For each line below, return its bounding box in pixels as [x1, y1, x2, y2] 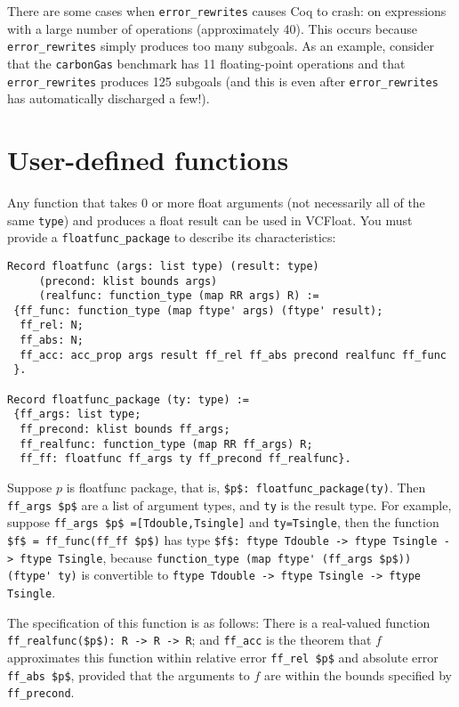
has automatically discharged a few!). [7, 89, 210, 108]
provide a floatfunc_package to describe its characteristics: [7, 228, 336, 247]
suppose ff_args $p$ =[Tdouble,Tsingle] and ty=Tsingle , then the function [7, 513, 439, 532]
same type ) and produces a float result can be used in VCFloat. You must [7, 210, 413, 229]
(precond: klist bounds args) [38, 274, 218, 288]
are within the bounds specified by [264, 665, 453, 684]
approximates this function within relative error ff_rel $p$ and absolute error [7, 647, 439, 666]
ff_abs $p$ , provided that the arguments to [7, 665, 250, 684]
